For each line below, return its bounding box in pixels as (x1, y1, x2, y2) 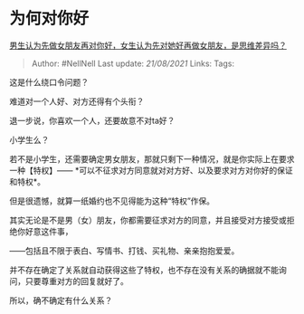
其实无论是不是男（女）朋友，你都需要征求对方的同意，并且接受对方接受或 (9, 214, 287, 225)
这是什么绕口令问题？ (9, 76, 89, 87)
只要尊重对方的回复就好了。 (24, 275, 128, 286)
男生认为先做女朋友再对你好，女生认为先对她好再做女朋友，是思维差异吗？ (9, 40, 287, 51)
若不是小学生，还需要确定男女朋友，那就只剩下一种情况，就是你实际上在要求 (9, 153, 295, 164)
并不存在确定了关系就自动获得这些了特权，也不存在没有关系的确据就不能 (9, 264, 279, 275)
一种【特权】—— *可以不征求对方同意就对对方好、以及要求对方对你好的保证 (9, 165, 293, 176)
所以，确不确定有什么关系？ (9, 295, 113, 306)
